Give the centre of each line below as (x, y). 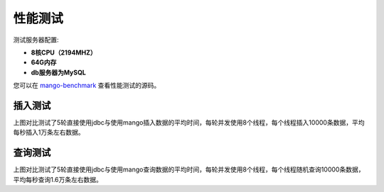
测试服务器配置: (36, 40)
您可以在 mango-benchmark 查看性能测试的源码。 (87, 86)
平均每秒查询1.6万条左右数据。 (58, 179)
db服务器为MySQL (59, 72)
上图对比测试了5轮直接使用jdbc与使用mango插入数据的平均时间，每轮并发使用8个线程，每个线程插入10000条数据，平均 (189, 123)
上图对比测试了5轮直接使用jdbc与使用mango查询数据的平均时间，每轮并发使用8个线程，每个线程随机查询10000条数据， (189, 169)
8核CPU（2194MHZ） (64, 52)
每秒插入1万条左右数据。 (49, 132)
